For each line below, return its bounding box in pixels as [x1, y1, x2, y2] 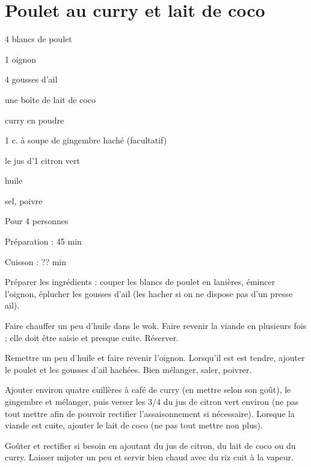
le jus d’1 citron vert [5, 154, 80, 166]
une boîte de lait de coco [5, 93, 96, 105]
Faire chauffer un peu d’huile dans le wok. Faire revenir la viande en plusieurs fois [5, 319, 307, 332]
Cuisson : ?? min [5, 255, 67, 268]
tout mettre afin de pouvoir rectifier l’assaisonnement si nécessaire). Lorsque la [5, 407, 295, 419]
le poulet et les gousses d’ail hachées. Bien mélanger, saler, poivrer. [5, 363, 252, 375]
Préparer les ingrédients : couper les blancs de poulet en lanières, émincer [5, 275, 276, 288]
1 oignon [5, 52, 37, 65]
